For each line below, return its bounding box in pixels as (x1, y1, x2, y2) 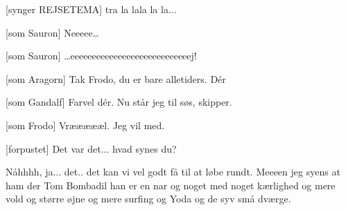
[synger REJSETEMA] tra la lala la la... (6, 2, 177, 16)
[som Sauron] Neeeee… (6, 25, 100, 39)
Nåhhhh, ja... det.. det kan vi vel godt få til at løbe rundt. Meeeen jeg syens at (6, 164, 340, 179)
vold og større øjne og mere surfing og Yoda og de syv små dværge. (6, 191, 291, 206)
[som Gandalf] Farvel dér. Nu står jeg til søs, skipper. (6, 95, 232, 109)
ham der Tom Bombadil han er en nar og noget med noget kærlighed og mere (6, 178, 336, 192)
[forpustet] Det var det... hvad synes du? (6, 141, 177, 155)
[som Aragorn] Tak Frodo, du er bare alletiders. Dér (6, 71, 226, 86)
